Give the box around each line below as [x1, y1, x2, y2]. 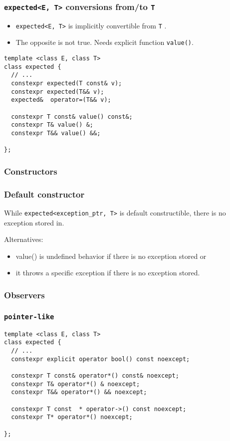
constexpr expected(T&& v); [11, 88, 104, 95]
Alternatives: [4, 234, 43, 244]
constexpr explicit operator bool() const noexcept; [11, 355, 190, 363]
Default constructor [4, 188, 85, 200]
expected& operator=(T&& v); [11, 96, 111, 104]
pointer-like [4, 312, 54, 321]
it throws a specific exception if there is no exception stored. [15, 267, 200, 278]
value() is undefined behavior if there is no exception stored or [15, 250, 207, 261]
